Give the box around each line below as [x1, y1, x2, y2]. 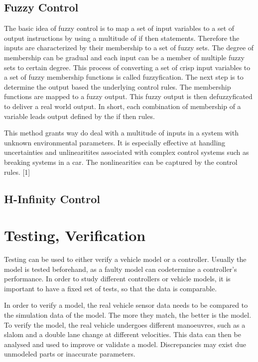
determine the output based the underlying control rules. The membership [4, 81, 231, 92]
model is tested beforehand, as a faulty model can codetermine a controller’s [4, 263, 237, 274]
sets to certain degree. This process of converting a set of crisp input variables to [4, 62, 251, 72]
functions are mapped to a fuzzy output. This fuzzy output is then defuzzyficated [4, 91, 253, 102]
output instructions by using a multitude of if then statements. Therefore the [4, 32, 240, 43]
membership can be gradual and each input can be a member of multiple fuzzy [4, 52, 245, 62]
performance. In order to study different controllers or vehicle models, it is [4, 273, 231, 284]
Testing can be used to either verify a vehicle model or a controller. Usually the [4, 254, 247, 264]
